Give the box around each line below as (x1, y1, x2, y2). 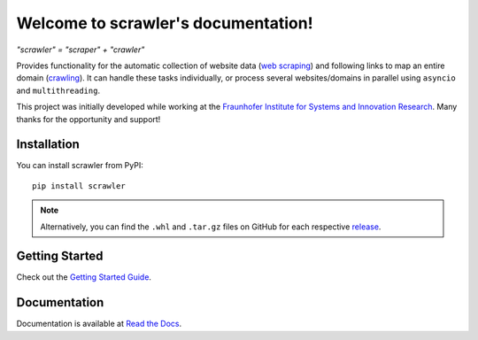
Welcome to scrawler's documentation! (16, 13, 313, 33)
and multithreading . (16, 85, 101, 96)
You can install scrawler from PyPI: (16, 160, 143, 171)
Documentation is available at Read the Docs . (16, 319, 182, 329)
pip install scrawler (32, 181, 126, 190)
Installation (16, 137, 80, 152)
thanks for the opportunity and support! (16, 113, 161, 124)
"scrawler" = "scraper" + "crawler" (16, 44, 145, 55)
